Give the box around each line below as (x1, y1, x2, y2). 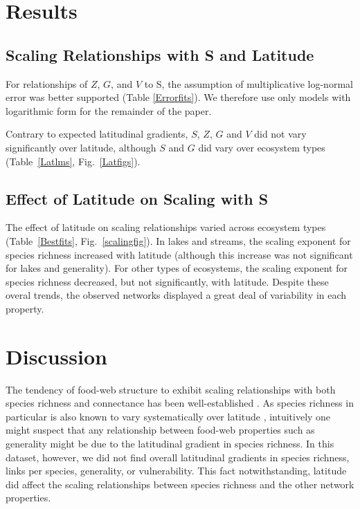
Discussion (6, 342, 107, 370)
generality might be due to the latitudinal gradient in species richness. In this (6, 436, 334, 450)
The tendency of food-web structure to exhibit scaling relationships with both (6, 382, 336, 396)
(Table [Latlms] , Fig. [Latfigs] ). (6, 154, 141, 168)
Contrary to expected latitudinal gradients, (6, 127, 188, 141)
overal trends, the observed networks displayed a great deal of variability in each (6, 288, 347, 302)
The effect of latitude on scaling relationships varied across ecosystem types (6, 220, 326, 234)
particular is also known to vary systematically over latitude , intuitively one (6, 409, 331, 423)
